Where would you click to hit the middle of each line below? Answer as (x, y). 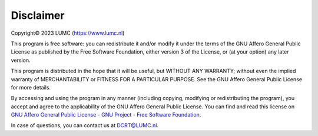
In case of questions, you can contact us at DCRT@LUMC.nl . (85, 125)
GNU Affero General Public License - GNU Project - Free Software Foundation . (106, 115)
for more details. (31, 87)
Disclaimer (38, 15)
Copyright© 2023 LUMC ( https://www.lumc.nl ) (68, 33)
